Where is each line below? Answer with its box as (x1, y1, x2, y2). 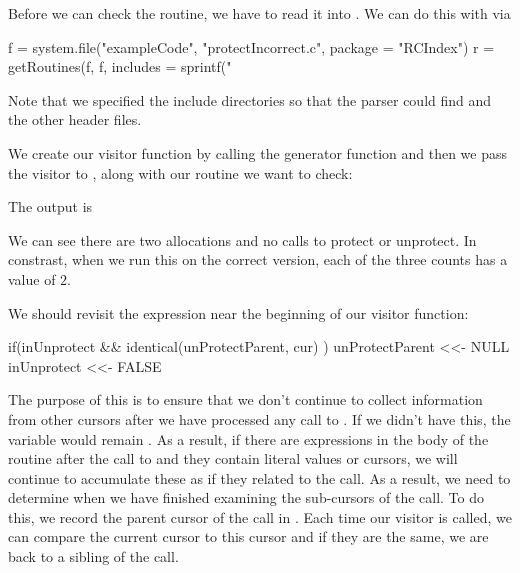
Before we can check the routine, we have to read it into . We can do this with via (8, 3, 511, 23)
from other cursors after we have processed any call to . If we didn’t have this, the (8, 408, 511, 429)
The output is (8, 196, 93, 217)
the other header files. (8, 109, 142, 130)
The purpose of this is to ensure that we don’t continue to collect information (8, 389, 483, 410)
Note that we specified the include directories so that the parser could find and (8, 89, 492, 110)
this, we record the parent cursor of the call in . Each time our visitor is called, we (8, 506, 512, 527)
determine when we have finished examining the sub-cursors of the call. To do (8, 487, 485, 508)
